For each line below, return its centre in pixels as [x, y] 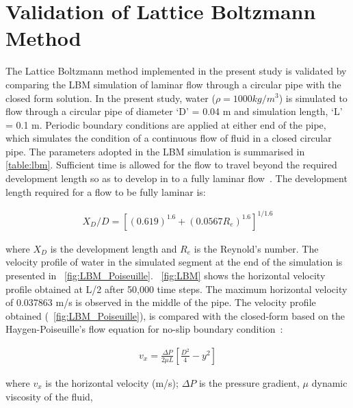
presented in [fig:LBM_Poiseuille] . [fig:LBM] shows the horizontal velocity [166, 275]
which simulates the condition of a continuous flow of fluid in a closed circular [169, 138]
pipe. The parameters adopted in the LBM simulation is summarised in [155, 151]
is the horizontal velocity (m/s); [112, 382]
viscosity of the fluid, [49, 396]
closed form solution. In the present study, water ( [110, 98]
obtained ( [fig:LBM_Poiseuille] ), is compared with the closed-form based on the [175, 315]
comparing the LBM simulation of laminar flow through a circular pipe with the [173, 84]
